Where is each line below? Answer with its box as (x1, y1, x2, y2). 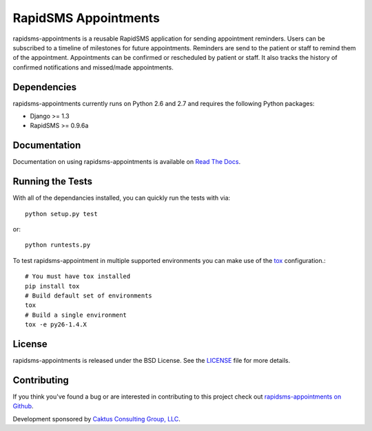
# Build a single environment (25, 311, 127, 319)
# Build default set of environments (25, 291, 153, 299)
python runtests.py (25, 241, 91, 249)
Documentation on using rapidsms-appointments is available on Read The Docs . (12, 158, 241, 166)
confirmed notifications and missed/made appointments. (12, 63, 174, 72)
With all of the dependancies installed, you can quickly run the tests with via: (12, 193, 231, 202)
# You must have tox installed (25, 273, 131, 280)
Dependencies (12, 81, 77, 93)
